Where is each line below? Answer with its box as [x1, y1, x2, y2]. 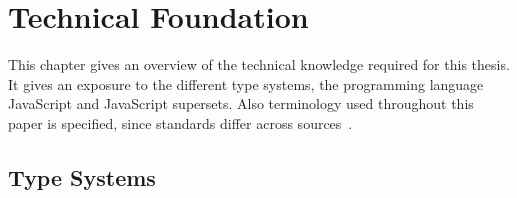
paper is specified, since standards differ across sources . [8, 112, 353, 133]
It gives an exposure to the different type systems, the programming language [8, 73, 484, 94]
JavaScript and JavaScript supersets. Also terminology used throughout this [8, 93, 474, 114]
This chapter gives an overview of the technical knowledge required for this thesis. [8, 54, 510, 75]
